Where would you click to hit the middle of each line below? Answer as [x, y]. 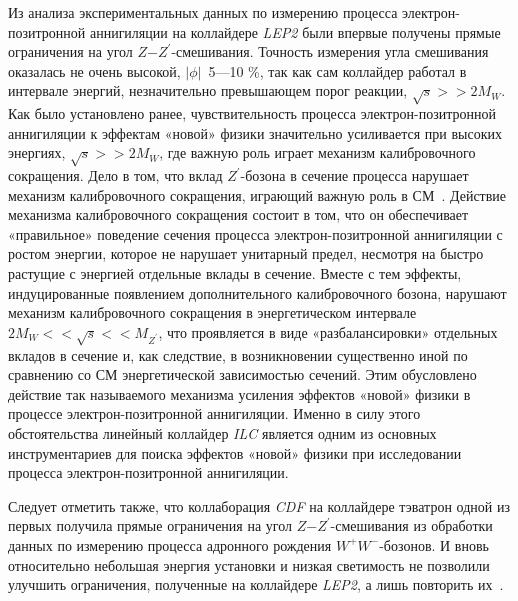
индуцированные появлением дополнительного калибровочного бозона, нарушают [257, 292]
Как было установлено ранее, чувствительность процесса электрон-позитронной [252, 113]
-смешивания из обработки [411, 525]
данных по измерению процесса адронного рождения [170, 544]
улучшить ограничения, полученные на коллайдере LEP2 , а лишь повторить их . [256, 584]
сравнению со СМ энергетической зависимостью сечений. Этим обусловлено [242, 374]
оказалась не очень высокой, [94, 70]
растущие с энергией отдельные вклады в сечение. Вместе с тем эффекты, [235, 273]
